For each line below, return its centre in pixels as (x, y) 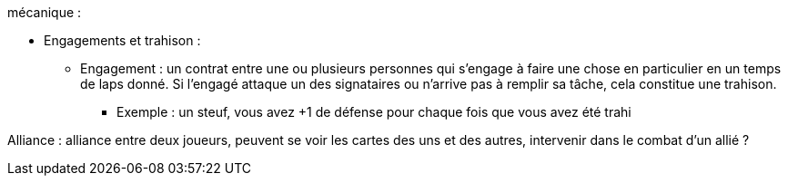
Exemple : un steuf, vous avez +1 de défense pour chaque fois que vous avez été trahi (374, 112)
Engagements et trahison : (122, 40)
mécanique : (45, 12)
